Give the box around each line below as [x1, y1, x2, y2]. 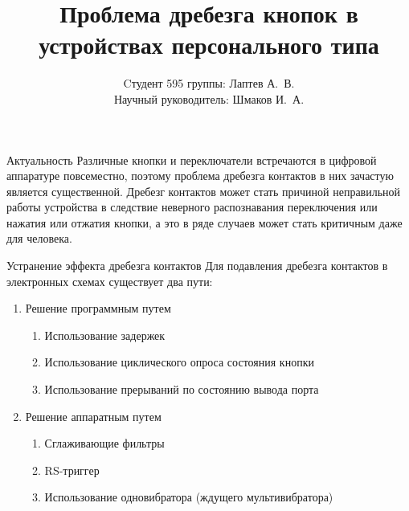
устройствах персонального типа [39, 28, 379, 61]
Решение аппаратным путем [25, 407, 162, 424]
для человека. [6, 230, 72, 247]
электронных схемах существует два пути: [6, 272, 213, 289]
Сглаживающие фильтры [44, 435, 165, 452]
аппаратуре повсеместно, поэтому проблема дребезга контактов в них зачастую [6, 167, 394, 184]
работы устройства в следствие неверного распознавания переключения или [6, 198, 378, 215]
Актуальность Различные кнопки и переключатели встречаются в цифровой [6, 151, 377, 168]
